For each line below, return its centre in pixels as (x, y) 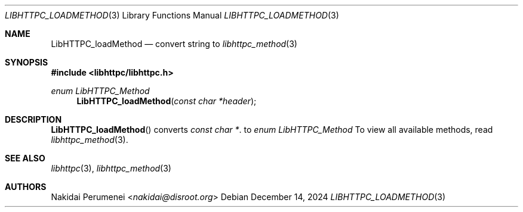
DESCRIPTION (33, 119)
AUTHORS (26, 187)
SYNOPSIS (27, 62)
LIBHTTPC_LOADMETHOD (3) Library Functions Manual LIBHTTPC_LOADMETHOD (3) (172, 15)
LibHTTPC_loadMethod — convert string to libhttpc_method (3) (174, 44)
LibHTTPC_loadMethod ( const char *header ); (167, 101)
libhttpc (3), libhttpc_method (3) (111, 168)
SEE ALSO (25, 158)
